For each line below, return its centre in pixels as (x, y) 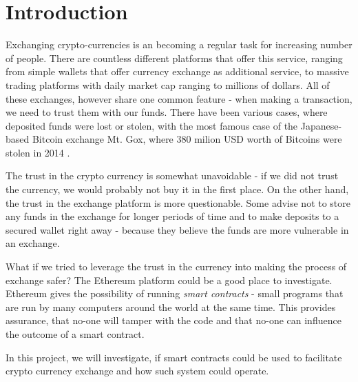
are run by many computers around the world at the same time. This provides (171, 306)
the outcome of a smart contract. (75, 334)
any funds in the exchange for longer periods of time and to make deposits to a (172, 216)
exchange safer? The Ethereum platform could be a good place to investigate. (169, 280)
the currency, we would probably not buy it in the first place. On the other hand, (177, 189)
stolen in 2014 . (38, 152)
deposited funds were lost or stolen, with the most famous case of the (152, 125)
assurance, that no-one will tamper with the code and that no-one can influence (173, 320)
